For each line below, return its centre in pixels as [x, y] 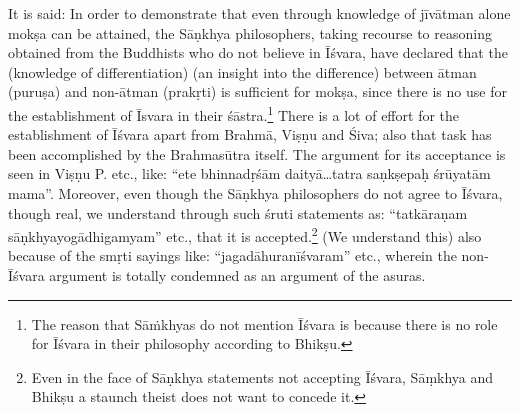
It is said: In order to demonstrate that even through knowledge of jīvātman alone [259, 13]
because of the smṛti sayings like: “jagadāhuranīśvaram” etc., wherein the [232, 255]
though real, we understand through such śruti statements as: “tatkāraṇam [238, 212]
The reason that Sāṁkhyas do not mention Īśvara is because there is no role [264, 323]
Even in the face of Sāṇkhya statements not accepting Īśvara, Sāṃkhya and [262, 376]
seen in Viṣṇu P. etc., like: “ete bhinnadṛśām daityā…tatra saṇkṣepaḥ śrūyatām [249, 173]
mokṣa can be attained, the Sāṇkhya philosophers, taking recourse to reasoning [250, 32]
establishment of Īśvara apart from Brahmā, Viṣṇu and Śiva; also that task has [250, 134]
